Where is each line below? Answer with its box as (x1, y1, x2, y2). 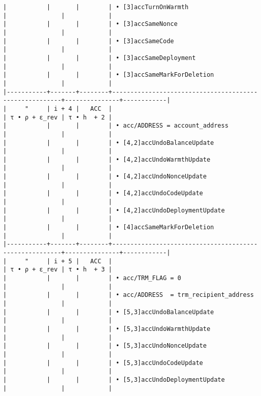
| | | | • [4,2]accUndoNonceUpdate (3, 173, 207, 180)
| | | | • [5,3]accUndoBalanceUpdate (3, 308, 214, 316)
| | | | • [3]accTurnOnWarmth (3, 4, 189, 11)
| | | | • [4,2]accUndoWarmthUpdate (3, 156, 211, 163)
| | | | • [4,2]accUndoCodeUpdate (3, 190, 203, 197)
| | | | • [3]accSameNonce (3, 20, 178, 28)
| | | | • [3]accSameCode (3, 37, 174, 45)
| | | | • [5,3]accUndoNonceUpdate (3, 342, 207, 350)
